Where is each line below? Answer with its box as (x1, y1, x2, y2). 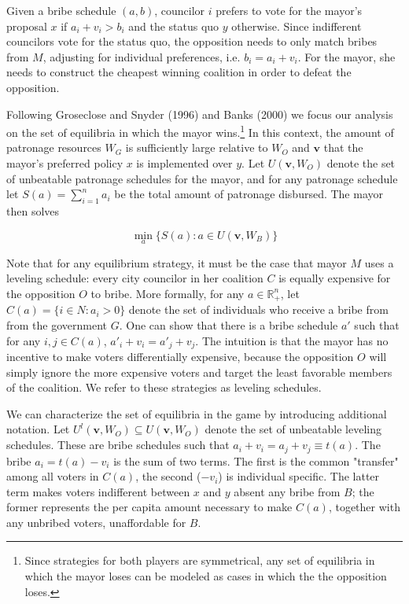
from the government (6, 317, 108, 333)
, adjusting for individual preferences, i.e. (42, 48, 241, 64)
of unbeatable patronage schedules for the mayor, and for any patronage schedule (6, 170, 398, 186)
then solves (6, 202, 60, 219)
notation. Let (6, 421, 70, 437)
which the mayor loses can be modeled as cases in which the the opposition (24, 568, 387, 584)
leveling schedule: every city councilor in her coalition (6, 270, 263, 286)
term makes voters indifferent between (6, 483, 190, 499)
